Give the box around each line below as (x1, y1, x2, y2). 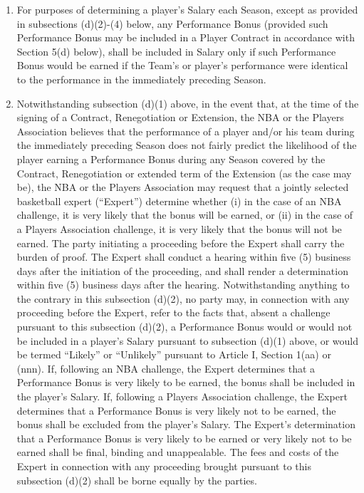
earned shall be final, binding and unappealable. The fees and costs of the (16, 445, 339, 460)
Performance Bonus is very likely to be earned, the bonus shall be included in (16, 375, 355, 390)
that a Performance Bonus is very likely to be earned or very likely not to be (16, 430, 352, 445)
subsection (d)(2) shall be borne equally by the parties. (16, 472, 257, 487)
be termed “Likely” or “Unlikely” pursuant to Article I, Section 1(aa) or (16, 347, 331, 362)
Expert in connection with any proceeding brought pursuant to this (16, 459, 311, 473)
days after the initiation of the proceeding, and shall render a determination (16, 263, 348, 278)
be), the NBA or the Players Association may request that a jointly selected (16, 180, 349, 194)
